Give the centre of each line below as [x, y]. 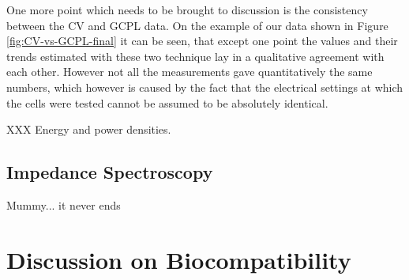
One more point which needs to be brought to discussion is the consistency [187, 9]
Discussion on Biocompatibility [179, 259]
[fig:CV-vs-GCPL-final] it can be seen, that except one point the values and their [202, 41]
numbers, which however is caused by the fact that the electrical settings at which [205, 87]
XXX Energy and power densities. [89, 129]
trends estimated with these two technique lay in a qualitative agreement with [195, 56]
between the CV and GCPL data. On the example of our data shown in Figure [197, 25]
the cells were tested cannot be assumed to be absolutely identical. [167, 102]
